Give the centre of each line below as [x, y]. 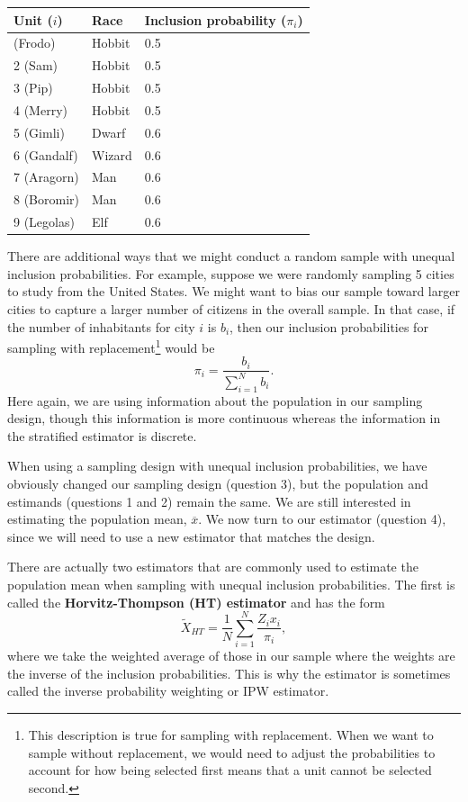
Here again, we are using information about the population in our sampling [215, 400]
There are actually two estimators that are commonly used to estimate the [213, 567]
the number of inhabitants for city [101, 326]
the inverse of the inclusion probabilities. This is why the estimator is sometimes [229, 673]
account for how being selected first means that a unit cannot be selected [230, 770]
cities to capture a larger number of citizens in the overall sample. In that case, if [231, 308]
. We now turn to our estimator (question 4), [322, 519]
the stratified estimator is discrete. [102, 435]
